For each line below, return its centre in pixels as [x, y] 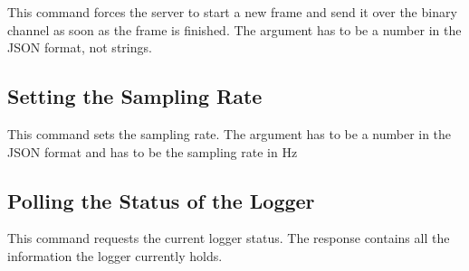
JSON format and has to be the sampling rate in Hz [153, 151]
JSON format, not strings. [80, 47]
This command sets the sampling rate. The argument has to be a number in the [230, 133]
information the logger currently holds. [115, 255]
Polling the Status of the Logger [161, 200]
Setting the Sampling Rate [135, 96]
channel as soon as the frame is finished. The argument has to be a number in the [234, 29]
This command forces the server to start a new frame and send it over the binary [232, 12]
